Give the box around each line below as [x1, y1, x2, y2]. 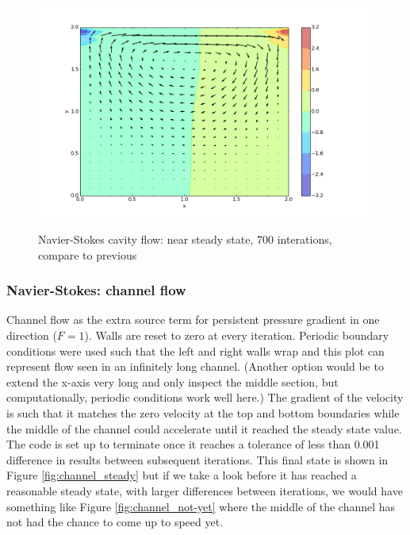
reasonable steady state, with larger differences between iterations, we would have [6, 482, 403, 498]
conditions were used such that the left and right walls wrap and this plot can [6, 342, 385, 359]
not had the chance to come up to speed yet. [6, 514, 224, 530]
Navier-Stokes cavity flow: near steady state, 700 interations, [38, 231, 332, 247]
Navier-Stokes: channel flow [6, 280, 186, 300]
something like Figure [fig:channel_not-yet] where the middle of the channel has [6, 498, 396, 514]
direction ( [6, 327, 57, 343]
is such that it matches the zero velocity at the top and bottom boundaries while [6, 404, 400, 421]
